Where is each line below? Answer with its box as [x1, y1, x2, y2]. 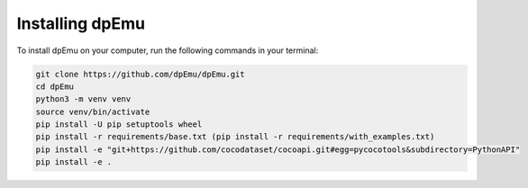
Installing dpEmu [16, 13, 146, 33]
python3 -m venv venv [35, 94, 132, 104]
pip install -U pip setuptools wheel [35, 120, 203, 130]
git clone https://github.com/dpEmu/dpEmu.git [35, 68, 245, 79]
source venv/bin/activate [35, 106, 150, 117]
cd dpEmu [35, 81, 75, 92]
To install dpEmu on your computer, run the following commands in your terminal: [16, 45, 319, 56]
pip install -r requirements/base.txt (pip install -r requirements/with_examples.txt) [35, 131, 435, 142]
